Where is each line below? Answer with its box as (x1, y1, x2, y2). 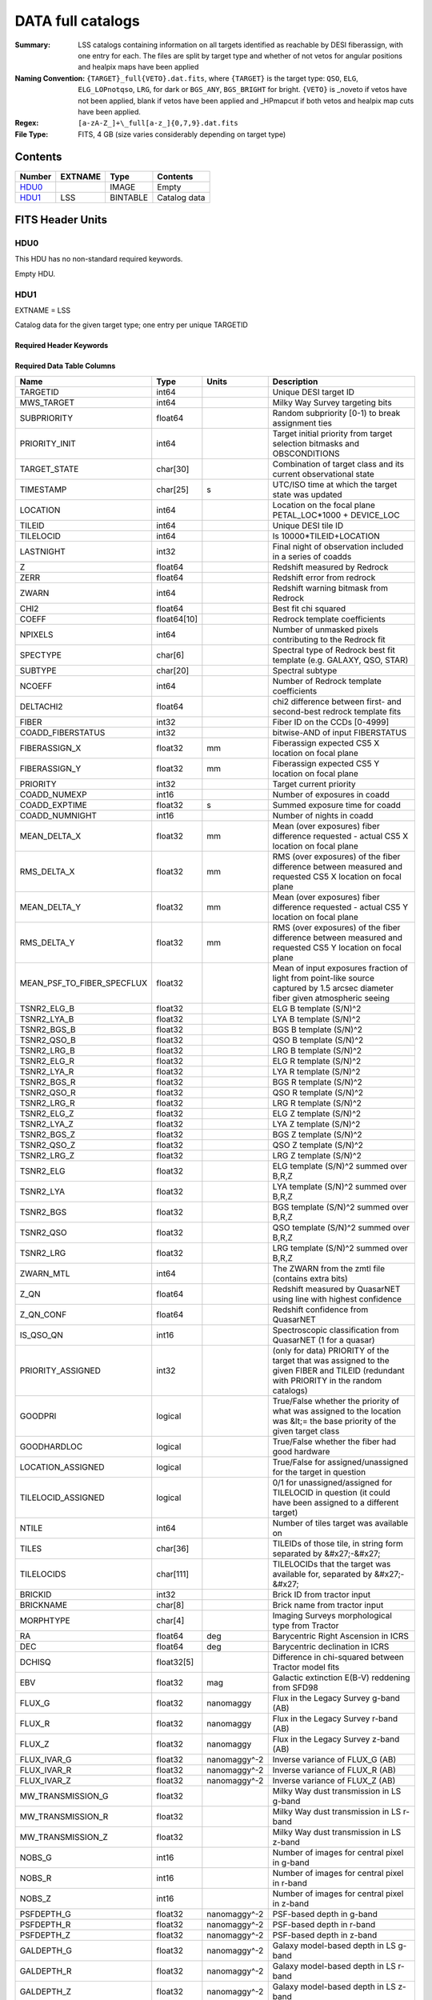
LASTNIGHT (19, 546, 66, 557)
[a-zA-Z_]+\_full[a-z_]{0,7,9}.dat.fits (78, 118, 239, 128)
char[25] (156, 484, 190, 495)
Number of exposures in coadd (272, 789, 390, 800)
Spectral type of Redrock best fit (272, 644, 395, 655)
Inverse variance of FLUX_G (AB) (272, 1754, 397, 1765)
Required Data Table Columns (14, 361, 116, 371)
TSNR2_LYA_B (19, 1013, 74, 1024)
